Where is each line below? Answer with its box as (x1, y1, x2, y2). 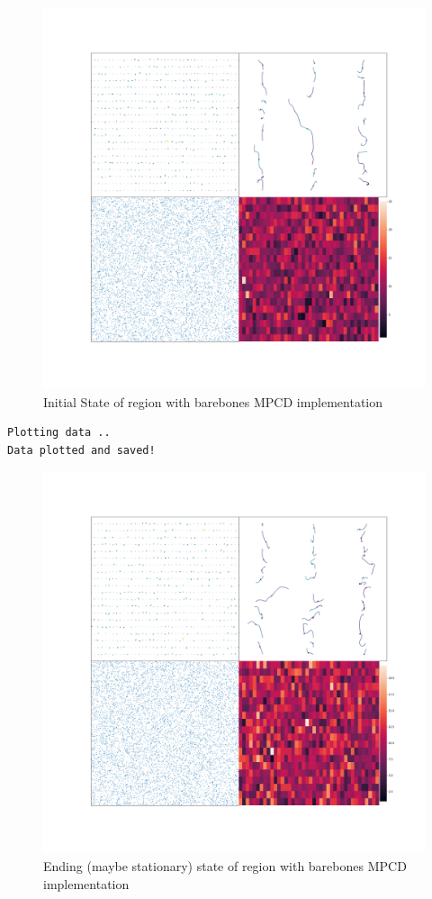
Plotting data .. (7, 426, 111, 440)
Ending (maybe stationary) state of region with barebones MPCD (43, 856, 407, 875)
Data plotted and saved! (7, 443, 156, 457)
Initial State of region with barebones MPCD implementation (43, 392, 383, 411)
